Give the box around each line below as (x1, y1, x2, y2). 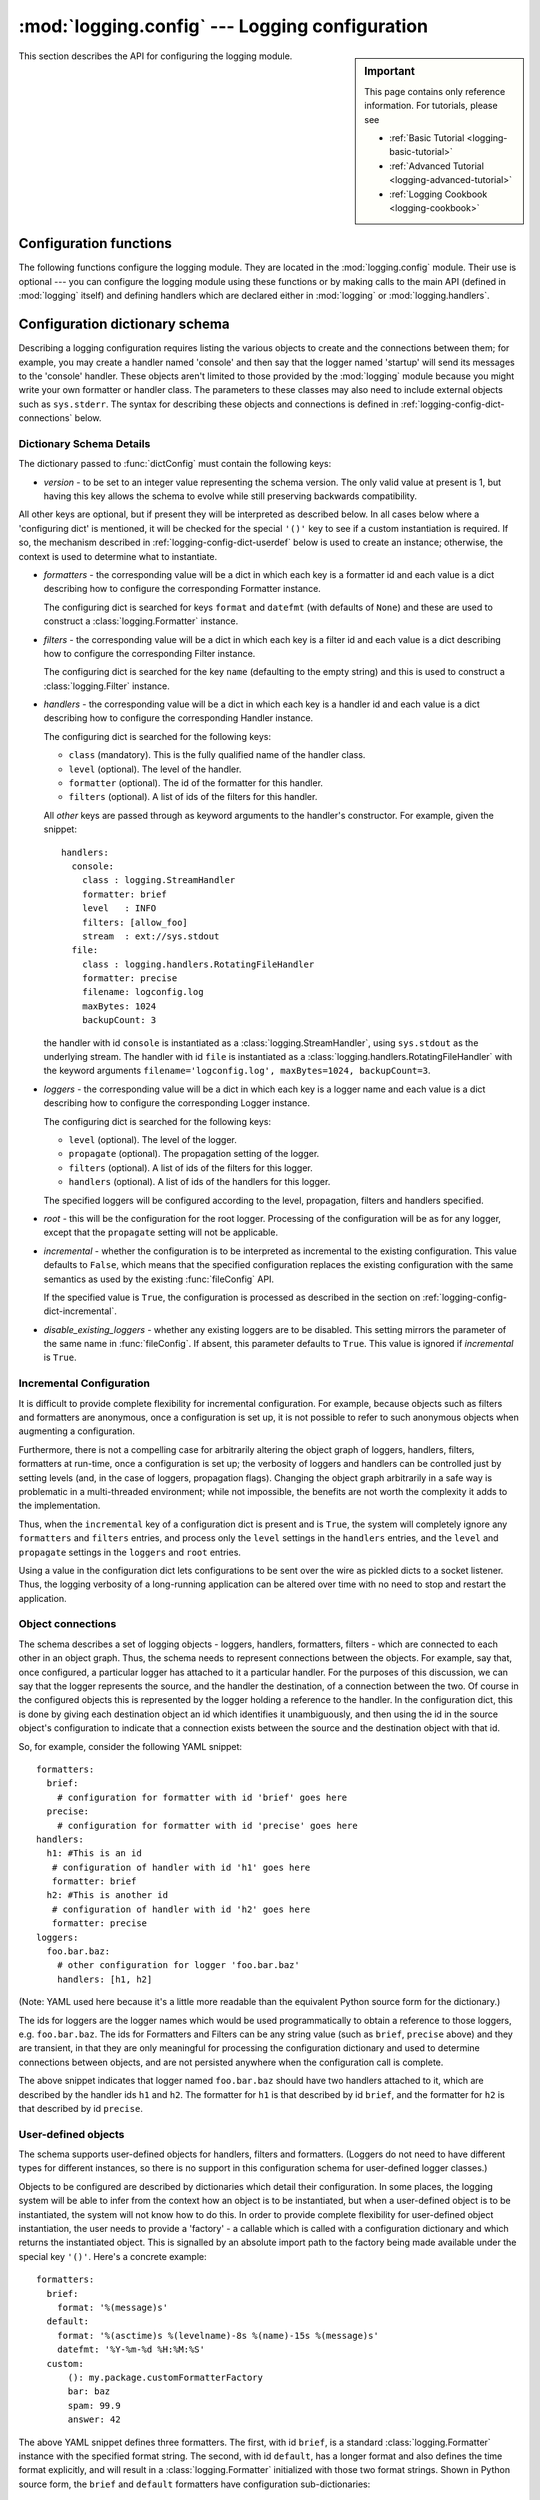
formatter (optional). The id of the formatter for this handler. (68, 777, 324, 789)
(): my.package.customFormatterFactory (67, 2371, 264, 2383)
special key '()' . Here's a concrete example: (18, 2250, 207, 2262)
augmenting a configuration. (18, 1425, 135, 1437)
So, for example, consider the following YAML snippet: (18, 1740, 243, 1752)
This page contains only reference (364, 85, 506, 97)
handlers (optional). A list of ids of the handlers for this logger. (68, 1176, 331, 1188)
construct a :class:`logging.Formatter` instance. (43, 615, 239, 627)
